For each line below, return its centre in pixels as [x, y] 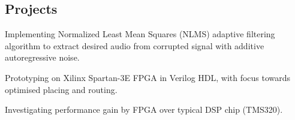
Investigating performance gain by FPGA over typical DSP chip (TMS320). [144, 109]
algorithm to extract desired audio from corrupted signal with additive [135, 45]
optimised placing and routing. [61, 89]
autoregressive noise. [42, 57]
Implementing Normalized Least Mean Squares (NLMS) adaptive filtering [140, 34]
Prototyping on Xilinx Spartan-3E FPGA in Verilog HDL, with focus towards [148, 77]
